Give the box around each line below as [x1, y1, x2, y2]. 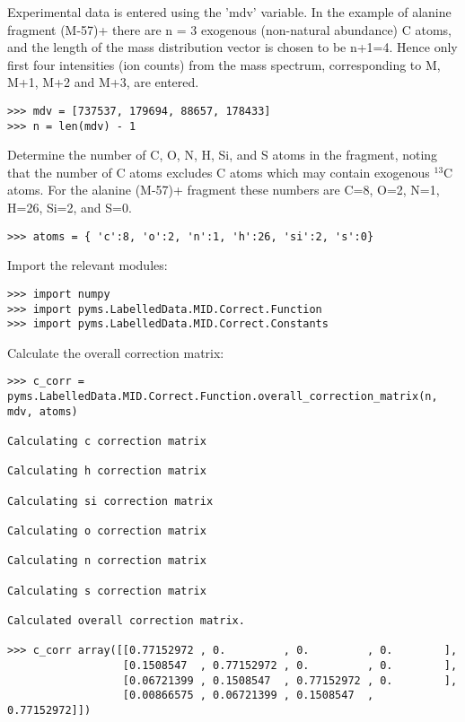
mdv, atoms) [7, 404, 78, 418]
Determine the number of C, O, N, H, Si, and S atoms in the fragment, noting [7, 145, 438, 164]
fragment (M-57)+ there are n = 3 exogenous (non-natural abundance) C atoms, [7, 20, 452, 39]
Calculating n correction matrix [7, 554, 206, 568]
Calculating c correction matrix [7, 435, 206, 448]
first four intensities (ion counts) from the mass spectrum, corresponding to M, [7, 55, 441, 74]
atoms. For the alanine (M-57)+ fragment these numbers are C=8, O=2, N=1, [7, 180, 440, 199]
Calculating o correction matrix [7, 525, 206, 538]
